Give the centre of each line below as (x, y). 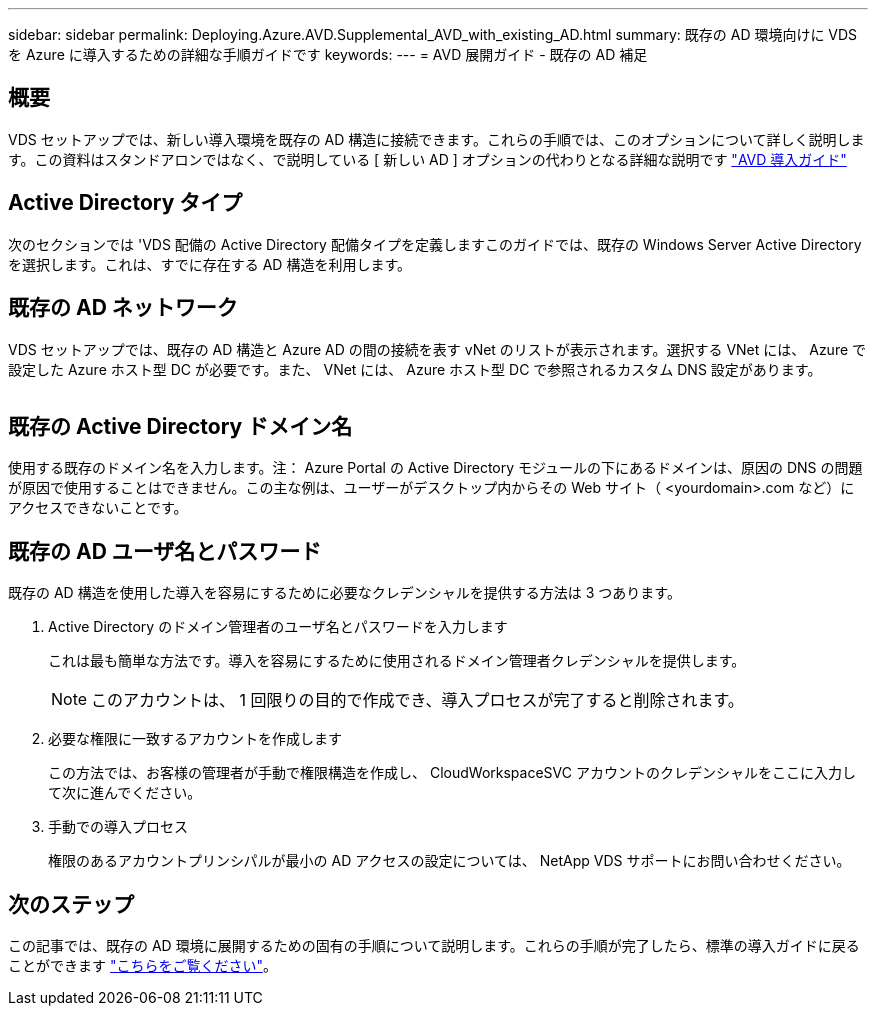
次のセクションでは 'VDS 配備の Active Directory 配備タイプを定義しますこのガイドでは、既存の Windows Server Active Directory (435, 244)
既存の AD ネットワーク (123, 308)
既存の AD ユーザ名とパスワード (165, 551)
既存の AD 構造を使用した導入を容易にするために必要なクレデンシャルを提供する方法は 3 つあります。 (344, 593)
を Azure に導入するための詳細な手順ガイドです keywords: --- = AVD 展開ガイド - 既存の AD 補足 (328, 54)
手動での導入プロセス (118, 827)
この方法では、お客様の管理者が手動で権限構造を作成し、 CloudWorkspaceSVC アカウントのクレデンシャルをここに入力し (452, 773)
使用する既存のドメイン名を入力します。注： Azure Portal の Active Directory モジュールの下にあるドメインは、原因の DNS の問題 (435, 468)
